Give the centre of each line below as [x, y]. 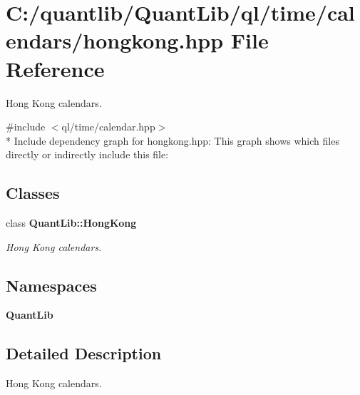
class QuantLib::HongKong [71, 223]
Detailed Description [84, 353]
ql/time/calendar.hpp [108, 127]
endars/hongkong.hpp [115, 40]
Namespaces [51, 285]
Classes [33, 193]
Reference [55, 68]
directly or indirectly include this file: [87, 154]
